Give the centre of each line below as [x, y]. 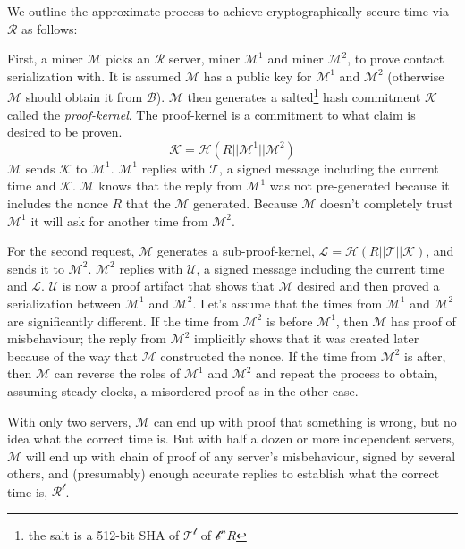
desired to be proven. [65, 132]
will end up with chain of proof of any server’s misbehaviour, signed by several [241, 456]
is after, [425, 355]
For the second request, [71, 251]
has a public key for [258, 76]
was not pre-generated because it [359, 186]
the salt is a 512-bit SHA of [104, 535]
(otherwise [416, 76]
